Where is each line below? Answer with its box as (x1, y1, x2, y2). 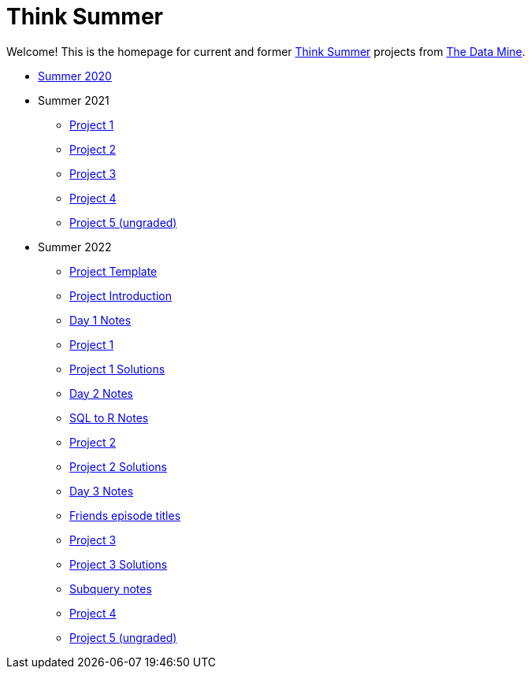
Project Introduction (69, 288, 172, 302)
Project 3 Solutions (69, 557, 168, 571)
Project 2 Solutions (69, 459, 167, 473)
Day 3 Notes (69, 484, 134, 498)
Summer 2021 (38, 93, 110, 107)
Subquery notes (69, 581, 152, 595)
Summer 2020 (38, 69, 112, 83)
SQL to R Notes (69, 410, 149, 425)
